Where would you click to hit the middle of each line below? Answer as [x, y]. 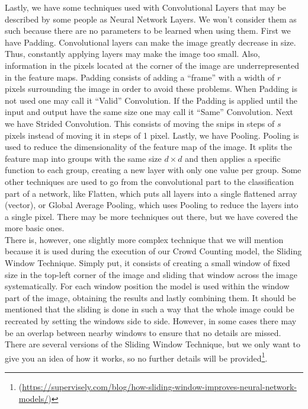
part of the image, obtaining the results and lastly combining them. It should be [150, 297]
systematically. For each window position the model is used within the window [147, 286]
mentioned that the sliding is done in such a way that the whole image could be [150, 309]
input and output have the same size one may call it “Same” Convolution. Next [149, 112]
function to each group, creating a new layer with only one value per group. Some [153, 170]
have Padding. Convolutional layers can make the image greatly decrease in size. [150, 42]
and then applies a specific [233, 158]
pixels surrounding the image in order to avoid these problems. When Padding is [151, 89]
